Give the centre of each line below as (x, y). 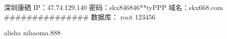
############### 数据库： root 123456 (80, 16)
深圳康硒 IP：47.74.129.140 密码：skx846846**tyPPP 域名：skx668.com (113, 7)
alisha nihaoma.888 (32, 33)
